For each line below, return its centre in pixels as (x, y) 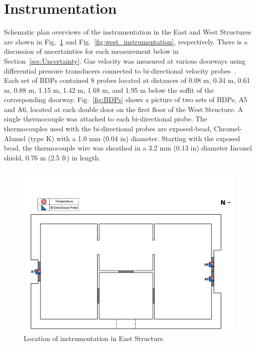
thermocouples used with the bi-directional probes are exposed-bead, (108, 129)
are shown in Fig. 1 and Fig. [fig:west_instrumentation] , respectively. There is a (126, 41)
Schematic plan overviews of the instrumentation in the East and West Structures (128, 32)
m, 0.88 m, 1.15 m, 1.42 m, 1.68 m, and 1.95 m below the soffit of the (109, 90)
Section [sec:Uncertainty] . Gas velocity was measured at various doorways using (125, 60)
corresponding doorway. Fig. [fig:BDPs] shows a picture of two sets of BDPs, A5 (126, 99)
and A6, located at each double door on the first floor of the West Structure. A (124, 109)
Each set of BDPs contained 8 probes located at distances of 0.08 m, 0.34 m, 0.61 (127, 80)
